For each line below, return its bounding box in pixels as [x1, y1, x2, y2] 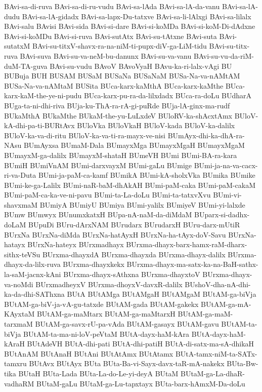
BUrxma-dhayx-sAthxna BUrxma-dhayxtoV [63, 269, 200, 280]
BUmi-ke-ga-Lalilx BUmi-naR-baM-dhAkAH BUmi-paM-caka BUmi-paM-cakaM [4, 179, 255, 190]
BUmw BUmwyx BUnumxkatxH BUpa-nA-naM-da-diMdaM [4, 209, 192, 220]
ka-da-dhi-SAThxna [4, 289, 65, 299]
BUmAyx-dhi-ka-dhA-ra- [167, 130, 245, 140]
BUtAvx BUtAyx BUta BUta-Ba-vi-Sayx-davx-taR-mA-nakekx [29, 358, 225, 369]
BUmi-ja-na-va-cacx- [194, 160, 258, 170]
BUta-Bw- [227, 358, 258, 369]
